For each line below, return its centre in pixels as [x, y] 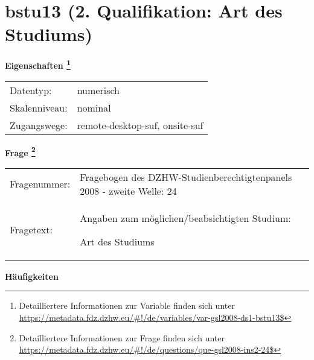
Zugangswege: [39, 125]
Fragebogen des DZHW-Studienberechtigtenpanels [186, 177]
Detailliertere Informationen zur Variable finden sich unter [127, 305]
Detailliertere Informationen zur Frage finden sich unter [122, 337]
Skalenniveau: [39, 107]
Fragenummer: [40, 184]
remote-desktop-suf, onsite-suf [140, 125]
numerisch [98, 90]
